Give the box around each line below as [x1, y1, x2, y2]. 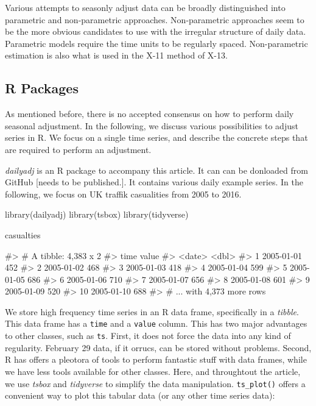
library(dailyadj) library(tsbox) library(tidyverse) [5, 208, 189, 221]
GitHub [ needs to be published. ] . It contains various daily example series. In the [5, 176, 303, 188]
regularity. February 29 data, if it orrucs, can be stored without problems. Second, [5, 341, 312, 354]
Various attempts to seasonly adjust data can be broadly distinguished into [5, 1, 286, 13]
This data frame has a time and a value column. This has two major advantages [5, 317, 307, 330]
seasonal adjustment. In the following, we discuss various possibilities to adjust [5, 119, 298, 132]
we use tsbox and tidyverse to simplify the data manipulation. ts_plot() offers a [5, 377, 306, 390]
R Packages [5, 79, 79, 98]
